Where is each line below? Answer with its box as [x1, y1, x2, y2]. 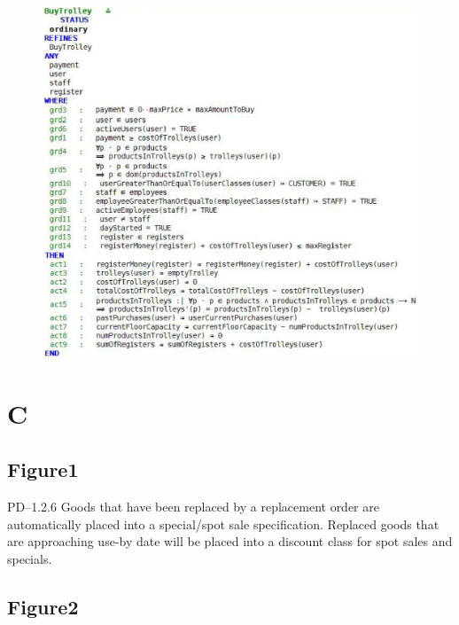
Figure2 [7, 592, 79, 620]
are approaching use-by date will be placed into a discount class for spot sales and [7, 532, 453, 551]
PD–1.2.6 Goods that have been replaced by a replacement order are [7, 497, 379, 516]
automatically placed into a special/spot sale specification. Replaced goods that [7, 514, 440, 533]
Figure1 [7, 456, 79, 483]
